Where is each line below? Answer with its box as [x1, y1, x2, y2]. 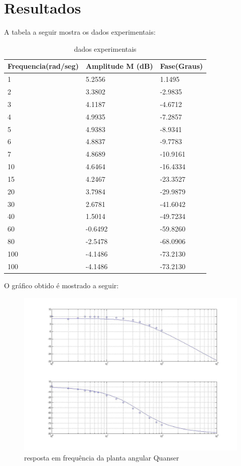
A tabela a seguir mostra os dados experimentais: [4, 27, 156, 37]
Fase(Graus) [160, 61, 203, 71]
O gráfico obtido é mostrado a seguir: [4, 280, 119, 290]
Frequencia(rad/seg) [8, 61, 79, 71]
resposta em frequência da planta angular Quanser [24, 452, 179, 462]
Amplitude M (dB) [85, 61, 153, 71]
